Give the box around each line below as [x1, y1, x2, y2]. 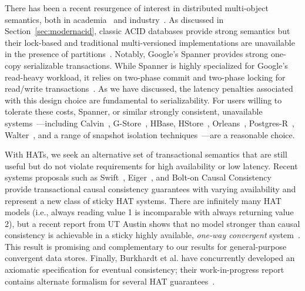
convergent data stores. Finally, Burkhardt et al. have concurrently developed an [5, 252, 295, 264]
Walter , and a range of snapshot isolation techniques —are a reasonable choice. [5, 128, 295, 141]
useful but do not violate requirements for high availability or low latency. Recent [5, 159, 298, 172]
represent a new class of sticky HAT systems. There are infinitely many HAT [5, 194, 281, 206]
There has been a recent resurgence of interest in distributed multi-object [5, 2, 269, 14]
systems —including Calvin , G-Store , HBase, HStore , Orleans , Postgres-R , [5, 116, 294, 129]
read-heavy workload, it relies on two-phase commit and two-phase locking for [5, 71, 286, 83]
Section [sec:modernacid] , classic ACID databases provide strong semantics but [5, 25, 290, 37]
